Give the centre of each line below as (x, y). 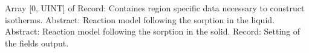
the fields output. (37, 43)
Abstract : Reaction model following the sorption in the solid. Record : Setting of (153, 31)
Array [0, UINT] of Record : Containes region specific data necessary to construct (155, 8)
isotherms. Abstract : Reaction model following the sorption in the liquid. (140, 19)
